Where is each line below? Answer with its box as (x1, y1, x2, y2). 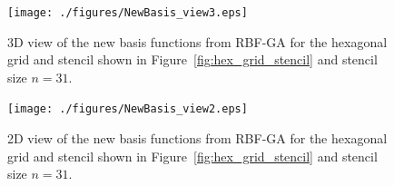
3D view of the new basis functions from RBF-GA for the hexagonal (7, 32, 388, 51)
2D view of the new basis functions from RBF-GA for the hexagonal (7, 129, 388, 148)
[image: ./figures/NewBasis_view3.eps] (7, 6, 248, 19)
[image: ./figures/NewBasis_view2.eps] (7, 103, 248, 116)
